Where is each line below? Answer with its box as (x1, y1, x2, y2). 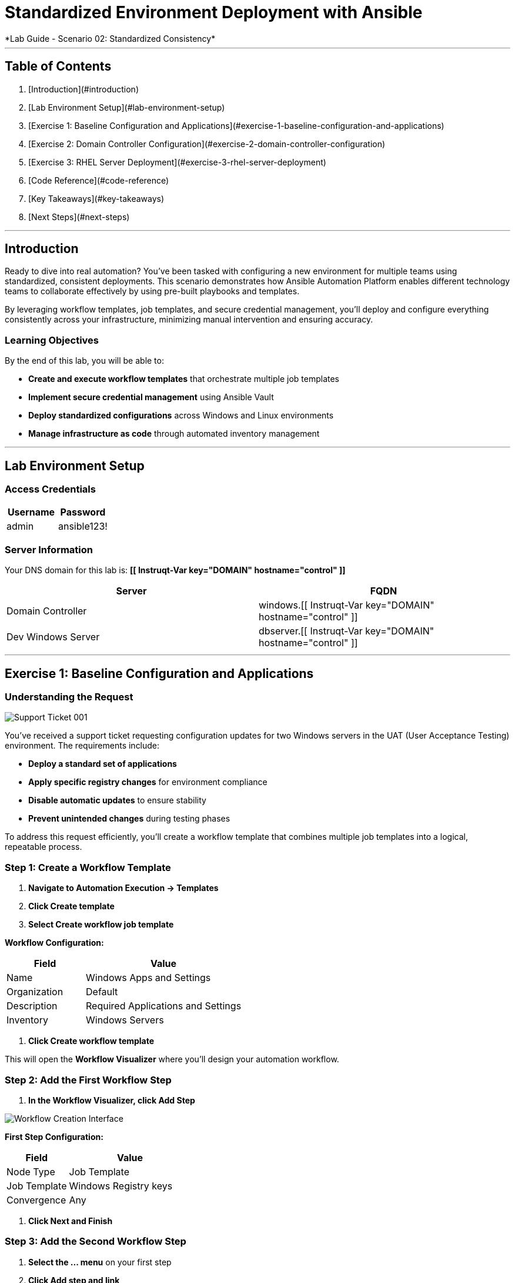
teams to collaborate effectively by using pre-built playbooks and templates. (5, 286, 300, 297)
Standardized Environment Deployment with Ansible (5, 2, 423, 22)
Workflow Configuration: (5, 938, 104, 948)
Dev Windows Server (6, 631, 100, 643)
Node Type (6, 1165, 55, 1178)
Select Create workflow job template (28, 919, 174, 930)
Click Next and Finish (28, 1215, 113, 1226)
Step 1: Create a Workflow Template (5, 861, 171, 873)
